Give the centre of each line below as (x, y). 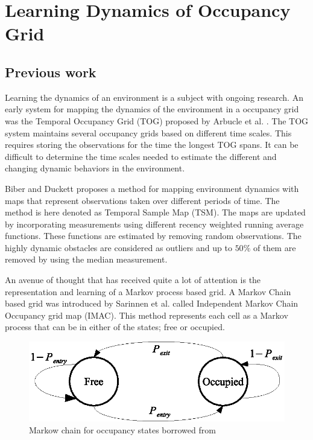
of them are (274, 247)
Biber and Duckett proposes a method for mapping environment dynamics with (152, 188)
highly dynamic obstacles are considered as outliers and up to (119, 247)
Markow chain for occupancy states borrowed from (122, 429)
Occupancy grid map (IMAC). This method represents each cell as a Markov (147, 315)
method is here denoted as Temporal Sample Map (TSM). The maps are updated (155, 212)
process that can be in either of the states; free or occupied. (115, 327)
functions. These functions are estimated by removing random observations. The (153, 236)
